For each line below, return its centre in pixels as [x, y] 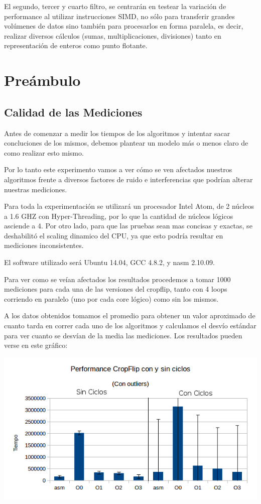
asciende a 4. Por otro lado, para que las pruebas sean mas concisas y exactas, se [128, 226]
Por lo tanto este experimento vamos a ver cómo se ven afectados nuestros [118, 169]
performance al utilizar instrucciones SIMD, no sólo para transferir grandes [119, 16]
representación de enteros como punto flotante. [76, 45]
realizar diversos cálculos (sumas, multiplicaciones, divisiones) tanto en [113, 35]
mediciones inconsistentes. [44, 245]
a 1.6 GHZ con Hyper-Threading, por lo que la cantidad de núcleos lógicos [119, 216]
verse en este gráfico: [36, 345]
